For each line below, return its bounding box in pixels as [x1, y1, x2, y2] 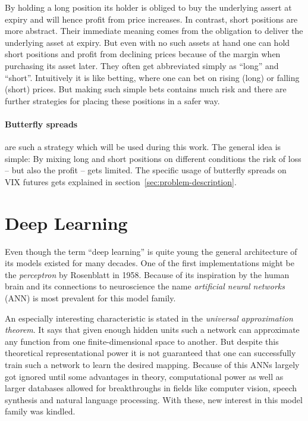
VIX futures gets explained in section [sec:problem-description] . [5, 175, 237, 188]
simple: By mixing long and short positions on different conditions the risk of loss [5, 152, 301, 164]
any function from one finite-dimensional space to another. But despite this [5, 335, 279, 347]
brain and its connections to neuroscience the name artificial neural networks [5, 280, 285, 292]
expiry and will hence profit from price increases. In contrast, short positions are [5, 13, 298, 25]
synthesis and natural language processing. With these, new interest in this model [5, 393, 303, 406]
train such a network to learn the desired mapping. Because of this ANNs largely [5, 358, 300, 370]
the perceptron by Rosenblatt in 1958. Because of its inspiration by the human [5, 268, 290, 280]
